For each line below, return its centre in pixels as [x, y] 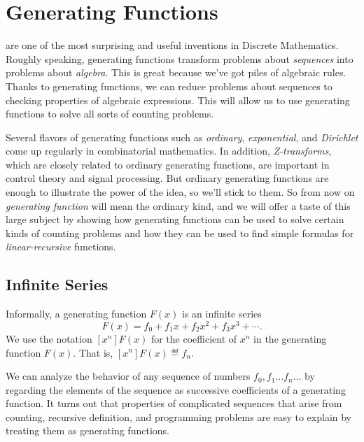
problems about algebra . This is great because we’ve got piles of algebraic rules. [176, 72]
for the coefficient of [194, 338]
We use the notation [49, 338]
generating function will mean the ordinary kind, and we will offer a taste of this [178, 205]
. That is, [93, 352]
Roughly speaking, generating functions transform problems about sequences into [180, 58]
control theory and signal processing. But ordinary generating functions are [167, 178]
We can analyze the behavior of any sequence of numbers [128, 376]
